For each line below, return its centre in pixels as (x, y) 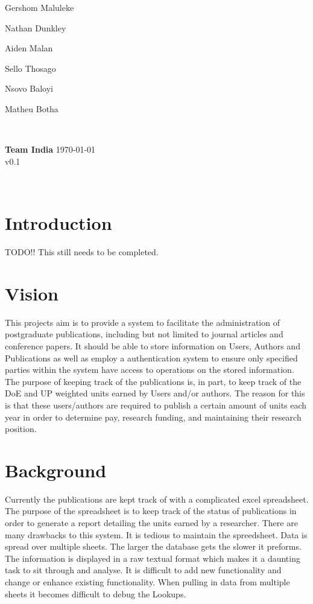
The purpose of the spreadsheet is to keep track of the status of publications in (151, 511)
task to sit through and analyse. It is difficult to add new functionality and (143, 570)
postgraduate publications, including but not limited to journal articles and (144, 334)
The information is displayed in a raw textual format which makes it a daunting (153, 558)
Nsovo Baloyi (29, 88)
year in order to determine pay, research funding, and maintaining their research (153, 417)
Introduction (58, 223)
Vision (32, 293)
